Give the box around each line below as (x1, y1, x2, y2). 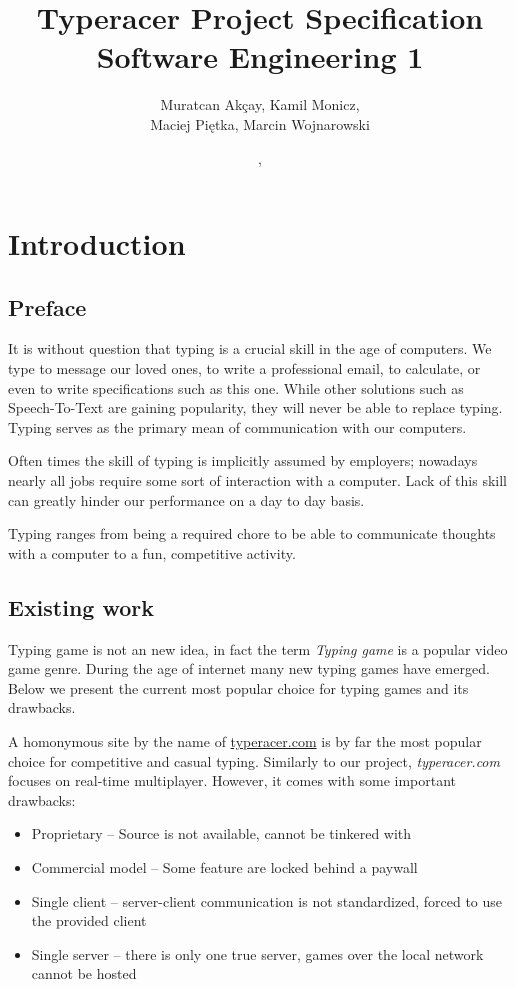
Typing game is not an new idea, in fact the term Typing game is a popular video (8, 638, 508, 659)
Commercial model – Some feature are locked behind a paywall (31, 856, 418, 877)
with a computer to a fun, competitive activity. (8, 542, 296, 563)
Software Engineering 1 (96, 36, 424, 77)
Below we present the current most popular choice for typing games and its (8, 677, 469, 698)
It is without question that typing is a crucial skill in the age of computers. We (8, 338, 492, 359)
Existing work (8, 591, 155, 622)
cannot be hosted (31, 963, 137, 984)
